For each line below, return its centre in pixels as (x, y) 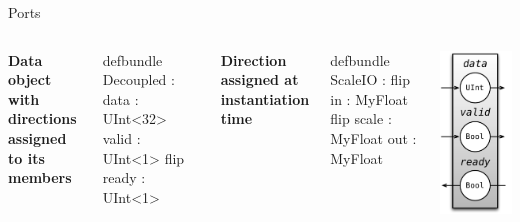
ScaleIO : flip (370, 79)
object (30, 79)
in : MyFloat (369, 98)
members (40, 177)
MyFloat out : (373, 137)
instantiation (265, 98)
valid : (121, 137)
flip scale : (361, 118)
